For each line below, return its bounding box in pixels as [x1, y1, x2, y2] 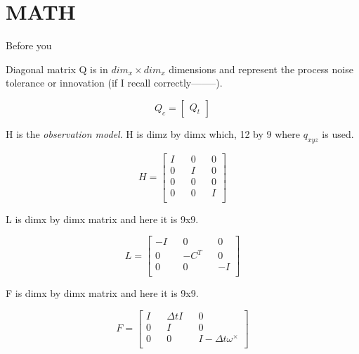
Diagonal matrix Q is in [6, 61, 108, 76]
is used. [322, 126, 354, 141]
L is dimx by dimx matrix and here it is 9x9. [6, 211, 199, 226]
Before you [6, 38, 52, 53]
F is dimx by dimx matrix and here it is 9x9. [6, 286, 199, 301]
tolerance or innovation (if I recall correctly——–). [6, 75, 223, 90]
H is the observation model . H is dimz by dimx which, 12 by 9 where [6, 126, 301, 141]
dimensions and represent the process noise [169, 61, 353, 76]
